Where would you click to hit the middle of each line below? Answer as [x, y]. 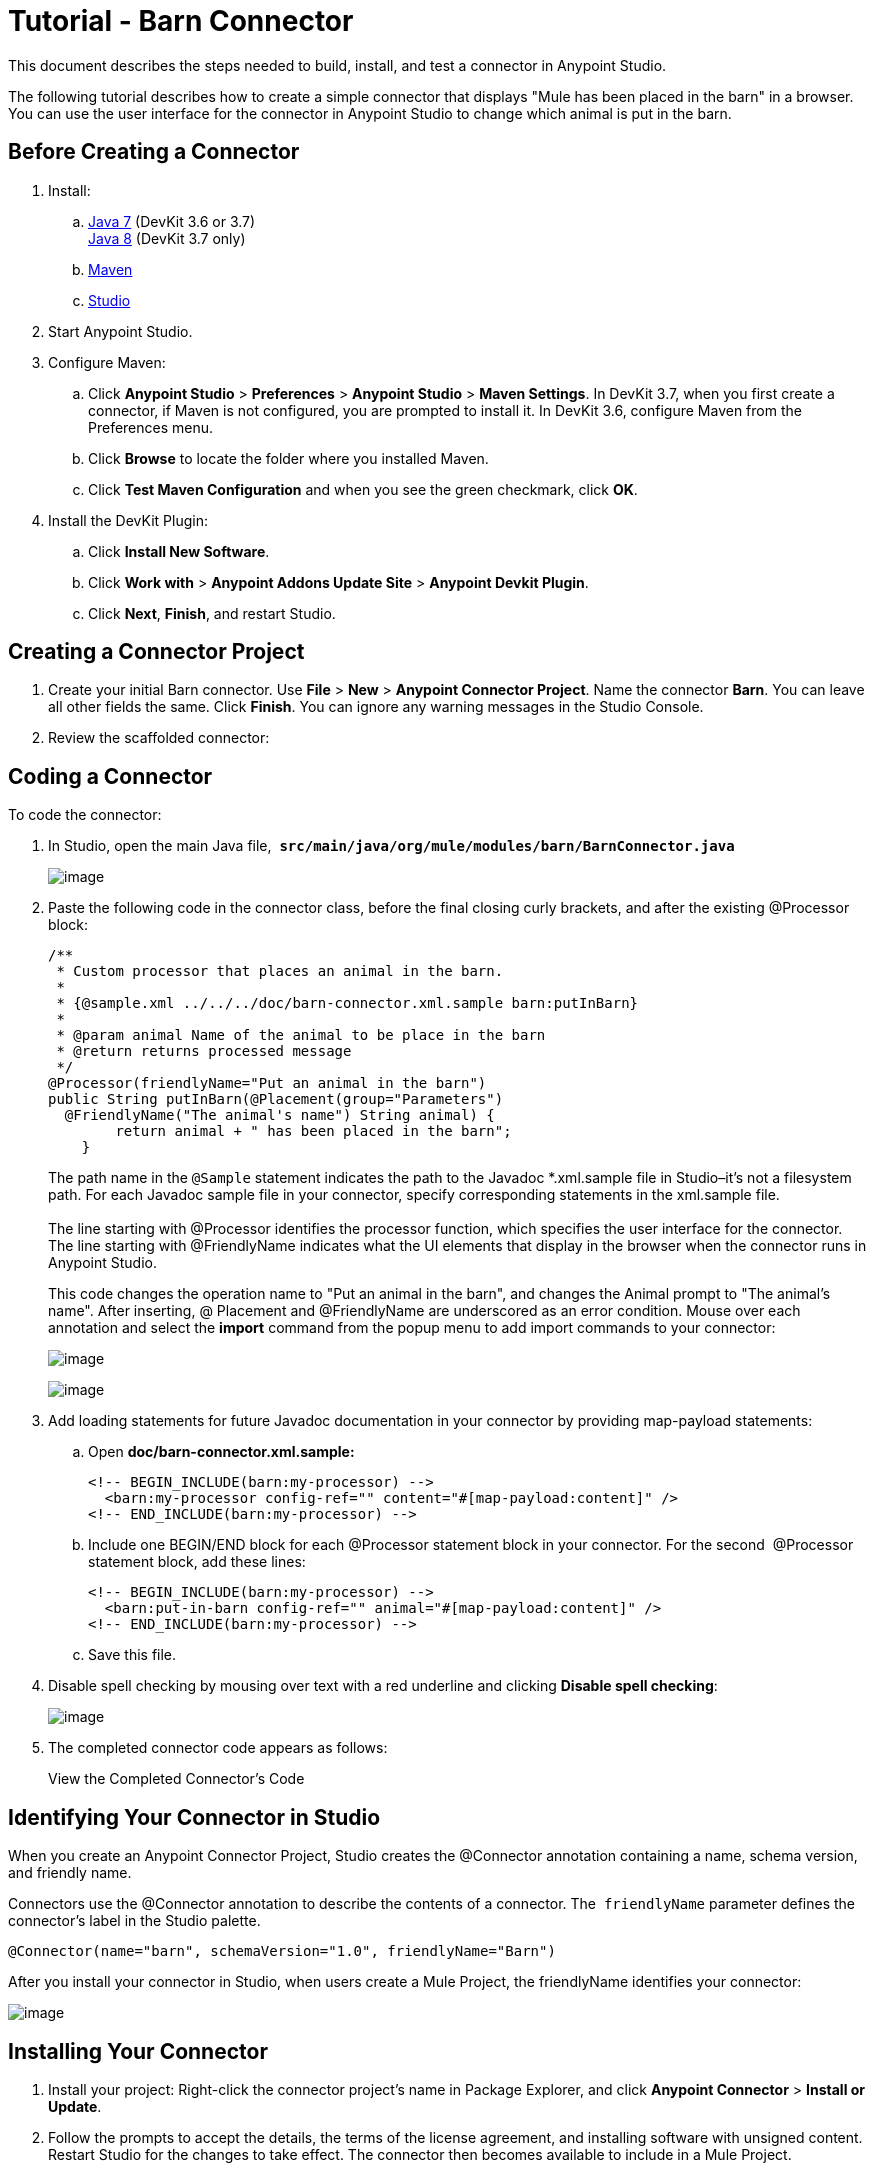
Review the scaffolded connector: [159, 738]
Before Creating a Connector [154, 152]
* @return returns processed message [204, 1051]
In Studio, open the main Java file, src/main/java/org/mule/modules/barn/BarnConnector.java [391, 846]
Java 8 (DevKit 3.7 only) [167, 238]
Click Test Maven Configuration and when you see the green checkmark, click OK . [363, 489]
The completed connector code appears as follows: [218, 1748]
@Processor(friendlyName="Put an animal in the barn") [267, 1083]
